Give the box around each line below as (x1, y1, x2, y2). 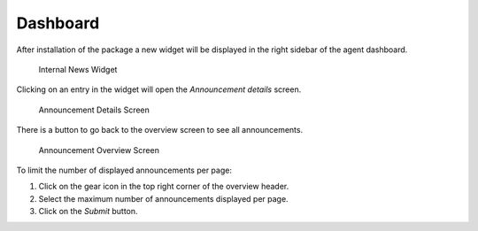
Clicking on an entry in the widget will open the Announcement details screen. (16, 84, 302, 95)
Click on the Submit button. (38, 206, 138, 217)
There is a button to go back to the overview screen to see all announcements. (16, 125, 304, 135)
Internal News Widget (38, 64, 118, 74)
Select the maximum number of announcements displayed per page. (38, 193, 289, 204)
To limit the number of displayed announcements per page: (16, 165, 232, 175)
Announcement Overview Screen (38, 144, 159, 155)
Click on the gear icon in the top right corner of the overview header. (38, 181, 289, 192)
